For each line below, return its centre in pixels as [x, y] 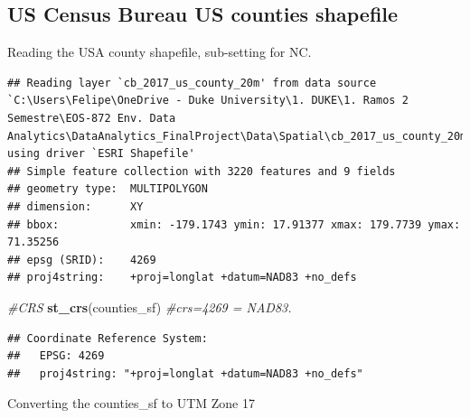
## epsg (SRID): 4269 [82, 260]
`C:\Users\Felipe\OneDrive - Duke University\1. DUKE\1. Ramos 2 [208, 101]
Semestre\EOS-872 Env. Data [92, 118]
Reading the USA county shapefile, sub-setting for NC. [160, 52]
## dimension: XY [75, 206]
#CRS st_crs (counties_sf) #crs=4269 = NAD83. [150, 307]
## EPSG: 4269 [56, 356]
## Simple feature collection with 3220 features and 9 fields [202, 171]
